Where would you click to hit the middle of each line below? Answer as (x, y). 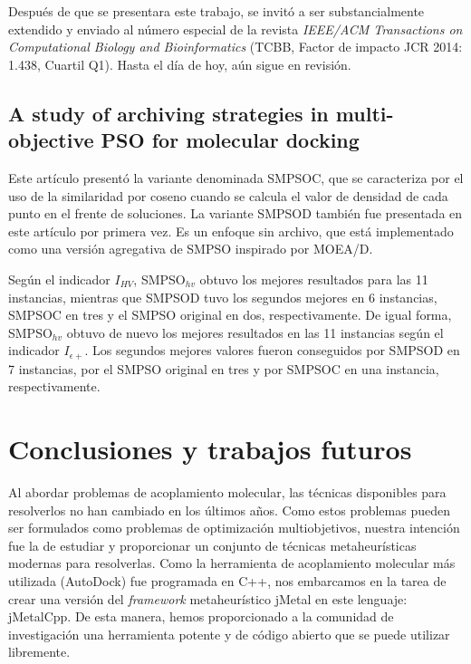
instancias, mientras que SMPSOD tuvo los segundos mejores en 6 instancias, (223, 297)
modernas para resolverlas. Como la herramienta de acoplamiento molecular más (232, 563)
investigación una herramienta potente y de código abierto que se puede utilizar (229, 634)
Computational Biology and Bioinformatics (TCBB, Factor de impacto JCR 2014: (235, 47)
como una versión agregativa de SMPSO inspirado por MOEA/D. (191, 249)
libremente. (39, 652)
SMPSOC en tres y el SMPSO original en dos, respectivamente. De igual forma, (230, 315)
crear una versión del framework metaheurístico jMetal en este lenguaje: (208, 598)
